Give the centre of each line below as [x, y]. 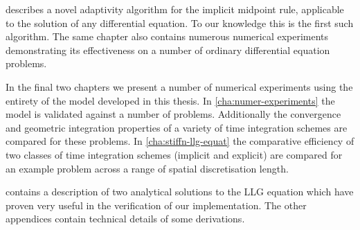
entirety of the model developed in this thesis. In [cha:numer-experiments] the [170, 100]
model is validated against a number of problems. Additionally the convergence [173, 114]
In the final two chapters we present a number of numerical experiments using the [179, 86]
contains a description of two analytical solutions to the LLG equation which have [180, 192]
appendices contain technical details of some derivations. [125, 219]
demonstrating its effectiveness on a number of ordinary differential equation [168, 50]
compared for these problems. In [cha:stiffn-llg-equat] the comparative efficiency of [180, 141]
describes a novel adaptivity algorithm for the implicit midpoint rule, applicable [175, 9]
